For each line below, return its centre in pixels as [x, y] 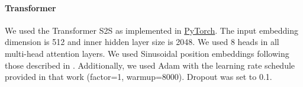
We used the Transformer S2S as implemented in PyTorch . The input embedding [152, 30]
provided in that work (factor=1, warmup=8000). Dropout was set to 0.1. [138, 77]
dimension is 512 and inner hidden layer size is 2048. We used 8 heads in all [142, 42]
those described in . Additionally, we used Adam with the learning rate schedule [150, 65]
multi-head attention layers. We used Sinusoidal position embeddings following [147, 53]
